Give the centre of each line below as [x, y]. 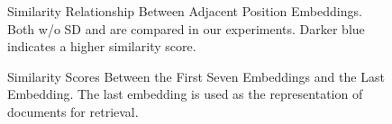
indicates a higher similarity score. [102, 46]
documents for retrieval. [73, 111]
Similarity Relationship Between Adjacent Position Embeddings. [185, 11]
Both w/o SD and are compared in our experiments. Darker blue [186, 28]
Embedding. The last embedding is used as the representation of [185, 94]
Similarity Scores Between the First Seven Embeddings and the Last [196, 76]
